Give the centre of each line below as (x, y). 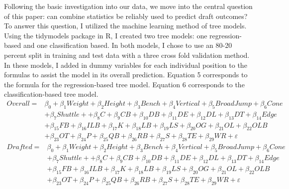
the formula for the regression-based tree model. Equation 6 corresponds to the (124, 84)
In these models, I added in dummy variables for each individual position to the (126, 65)
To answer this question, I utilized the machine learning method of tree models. (125, 26)
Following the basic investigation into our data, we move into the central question (128, 6)
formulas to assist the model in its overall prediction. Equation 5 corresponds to (126, 75)
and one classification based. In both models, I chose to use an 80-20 (128, 45)
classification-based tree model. (51, 94)
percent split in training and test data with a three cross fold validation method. (127, 55)
